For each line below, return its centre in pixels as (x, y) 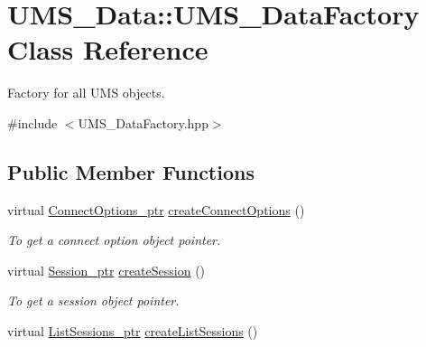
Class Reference (108, 49)
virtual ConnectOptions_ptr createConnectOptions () (156, 209)
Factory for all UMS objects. (86, 93)
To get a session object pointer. (93, 300)
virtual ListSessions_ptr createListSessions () (133, 331)
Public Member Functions (131, 171)
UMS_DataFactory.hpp (143, 122)
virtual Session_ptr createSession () (106, 270)
